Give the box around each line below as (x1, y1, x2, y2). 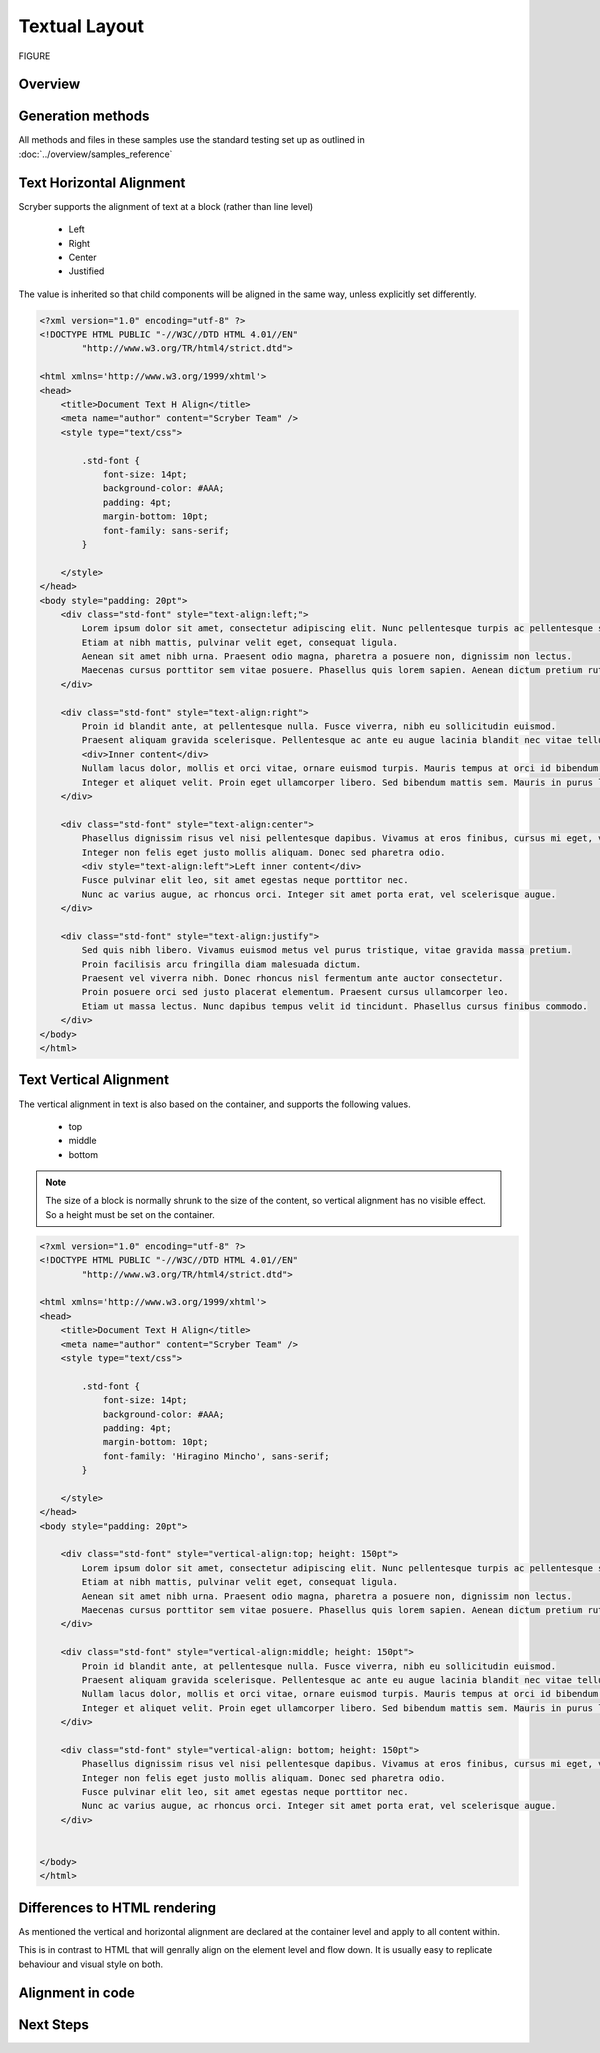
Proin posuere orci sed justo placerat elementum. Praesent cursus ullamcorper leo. (81, 986, 509, 998)
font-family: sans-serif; (102, 525, 230, 536)
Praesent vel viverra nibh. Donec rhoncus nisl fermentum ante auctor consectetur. (81, 973, 504, 984)
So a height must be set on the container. (45, 1208, 215, 1220)
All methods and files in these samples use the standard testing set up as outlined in (18, 134, 365, 146)
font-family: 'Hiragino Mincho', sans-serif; (102, 1450, 330, 1462)
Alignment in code (18, 1984, 135, 2001)
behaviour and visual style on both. (18, 1958, 164, 1970)
